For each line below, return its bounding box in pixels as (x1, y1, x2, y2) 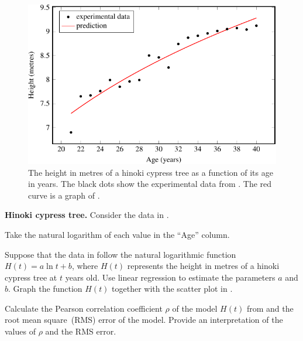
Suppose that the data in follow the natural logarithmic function (5, 248, 236, 260)
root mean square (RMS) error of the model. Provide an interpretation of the (5, 313, 283, 326)
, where (71, 260, 98, 272)
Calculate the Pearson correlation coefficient (5, 302, 163, 314)
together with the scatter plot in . (112, 282, 233, 295)
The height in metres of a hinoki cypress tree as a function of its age (28, 166, 273, 178)
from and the (246, 302, 294, 314)
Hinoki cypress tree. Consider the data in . (5, 209, 169, 221)
